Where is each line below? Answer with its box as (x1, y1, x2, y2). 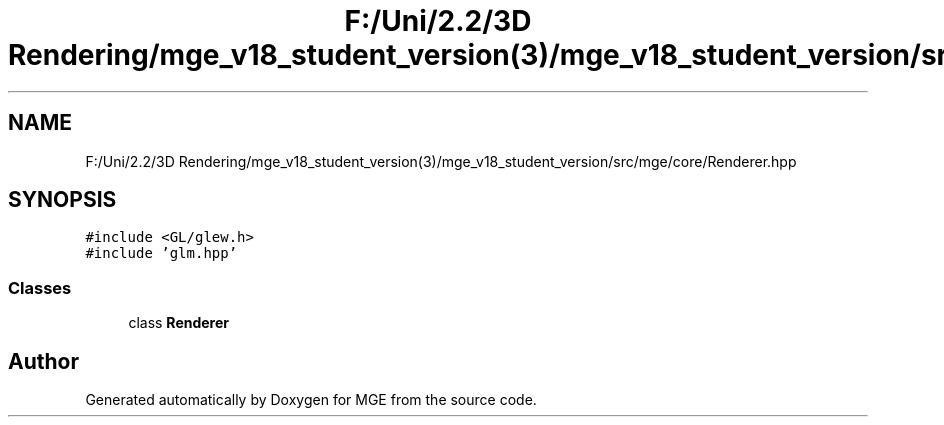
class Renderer (128, 314, 230, 332)
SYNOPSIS (8, 187, 117, 213)
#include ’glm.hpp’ (85, 245, 238, 262)
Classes (8, 277, 72, 298)
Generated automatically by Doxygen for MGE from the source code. (85, 391, 537, 409)
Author (8, 348, 79, 374)
